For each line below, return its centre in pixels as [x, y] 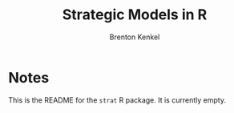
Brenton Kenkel [135, 37]
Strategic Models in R [135, 15]
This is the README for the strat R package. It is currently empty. [117, 100]
